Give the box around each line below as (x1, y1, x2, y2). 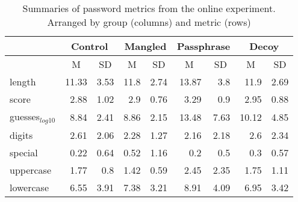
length (10, 75, 36, 88)
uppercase (10, 162, 52, 177)
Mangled (124, 39, 167, 53)
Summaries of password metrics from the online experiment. (22, 1, 276, 15)
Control (71, 39, 108, 53)
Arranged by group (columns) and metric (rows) (47, 15, 251, 29)
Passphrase (177, 39, 231, 53)
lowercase (10, 180, 49, 194)
